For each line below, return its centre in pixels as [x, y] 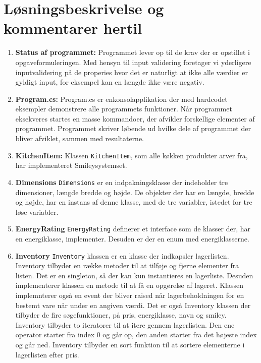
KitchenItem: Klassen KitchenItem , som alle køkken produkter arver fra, [132, 155]
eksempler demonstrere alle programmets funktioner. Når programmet [124, 109]
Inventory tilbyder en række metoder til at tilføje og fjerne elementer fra [127, 265]
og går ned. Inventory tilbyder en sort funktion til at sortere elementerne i [130, 344]
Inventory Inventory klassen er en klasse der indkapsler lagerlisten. [122, 255]
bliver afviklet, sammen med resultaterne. [80, 138]
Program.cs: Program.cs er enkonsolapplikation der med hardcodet [121, 99]
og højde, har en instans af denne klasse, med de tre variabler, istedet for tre [134, 202]
